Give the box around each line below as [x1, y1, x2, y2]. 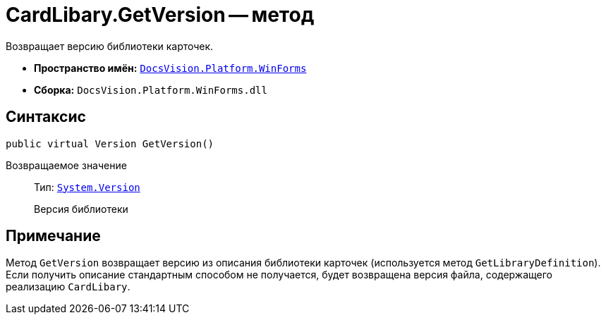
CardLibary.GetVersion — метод [6, 3, 315, 27]
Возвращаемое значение [6, 159, 127, 171]
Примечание [6, 227, 101, 245]
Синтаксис [6, 108, 86, 126]
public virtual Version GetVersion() [6, 137, 214, 149]
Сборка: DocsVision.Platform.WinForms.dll [34, 83, 267, 96]
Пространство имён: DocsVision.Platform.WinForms [34, 61, 307, 74]
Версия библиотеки [34, 202, 128, 215]
